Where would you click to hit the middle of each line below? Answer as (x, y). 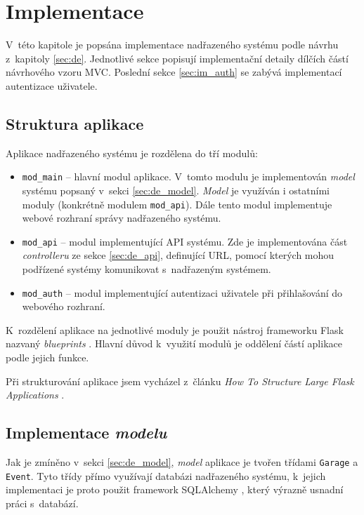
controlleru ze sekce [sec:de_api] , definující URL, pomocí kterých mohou (178, 255)
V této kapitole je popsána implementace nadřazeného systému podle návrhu (172, 45)
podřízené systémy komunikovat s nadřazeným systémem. (147, 269)
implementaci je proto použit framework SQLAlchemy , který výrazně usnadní (175, 489)
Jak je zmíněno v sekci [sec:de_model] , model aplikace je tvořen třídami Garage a (182, 462)
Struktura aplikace (75, 123)
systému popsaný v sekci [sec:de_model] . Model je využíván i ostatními (176, 190)
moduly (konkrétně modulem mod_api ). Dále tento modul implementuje (177, 204)
